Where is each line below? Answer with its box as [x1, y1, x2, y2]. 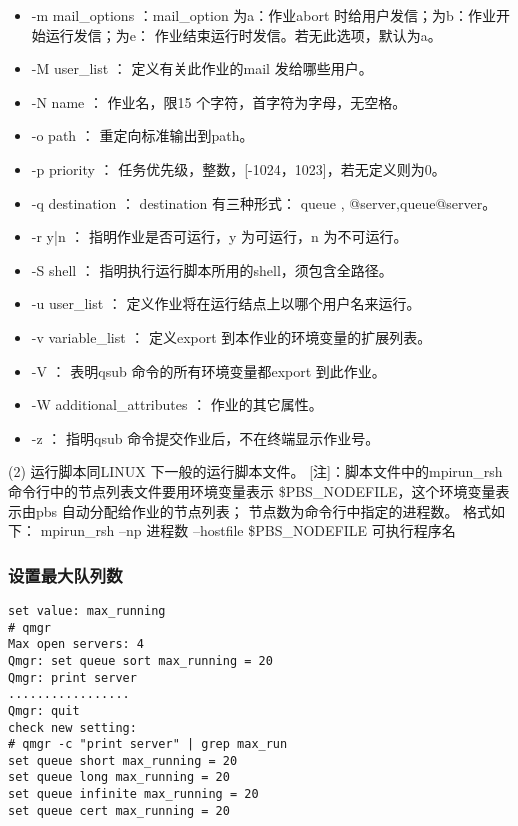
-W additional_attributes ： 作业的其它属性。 [31, 394, 323, 415]
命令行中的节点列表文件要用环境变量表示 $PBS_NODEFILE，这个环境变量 [8, 480, 496, 501]
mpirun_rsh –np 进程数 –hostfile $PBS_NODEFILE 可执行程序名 [40, 520, 456, 541]
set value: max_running [8, 603, 166, 618]
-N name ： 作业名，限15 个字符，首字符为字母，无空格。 [31, 91, 407, 112]
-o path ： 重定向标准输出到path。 [31, 125, 254, 146]
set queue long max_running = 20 [8, 770, 230, 785]
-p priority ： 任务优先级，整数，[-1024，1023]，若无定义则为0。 [31, 158, 446, 179]
